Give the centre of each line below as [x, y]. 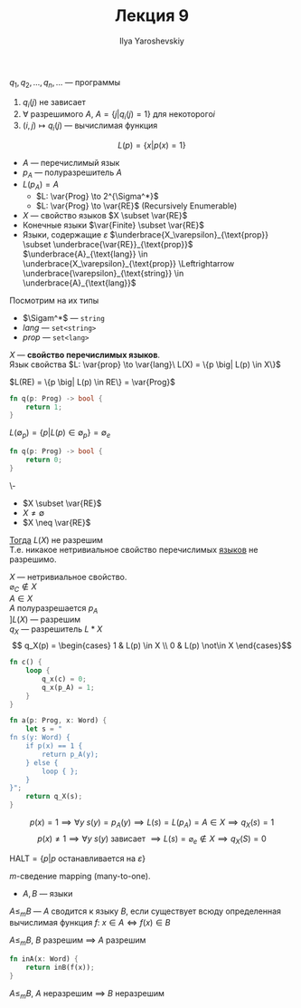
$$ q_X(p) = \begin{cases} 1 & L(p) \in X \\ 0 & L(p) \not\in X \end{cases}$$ [152, 645]
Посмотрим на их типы [54, 300]
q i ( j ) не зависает [54, 103]
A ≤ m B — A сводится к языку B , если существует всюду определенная [146, 912]
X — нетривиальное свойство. [68, 577]
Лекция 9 [152, 16]
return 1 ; [44, 407]
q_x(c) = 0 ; [65, 679]
